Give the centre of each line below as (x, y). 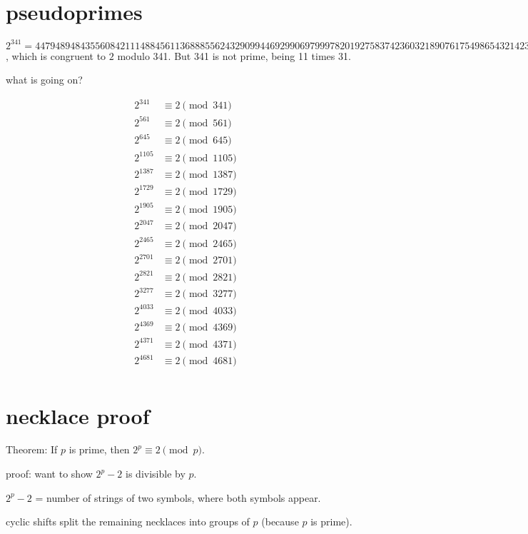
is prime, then (99, 449)
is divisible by (156, 474)
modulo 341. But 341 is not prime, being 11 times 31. (234, 55)
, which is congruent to (56, 55)
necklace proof (78, 415)
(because (280, 522)
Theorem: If (32, 449)
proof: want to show (49, 474)
